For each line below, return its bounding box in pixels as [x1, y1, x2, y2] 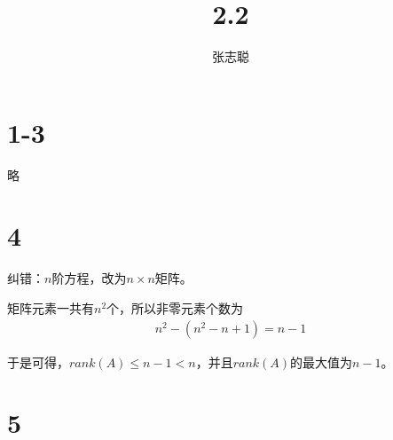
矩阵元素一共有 [7, 298, 94, 317]
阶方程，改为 [51, 269, 127, 287]
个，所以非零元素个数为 [106, 298, 244, 317]
